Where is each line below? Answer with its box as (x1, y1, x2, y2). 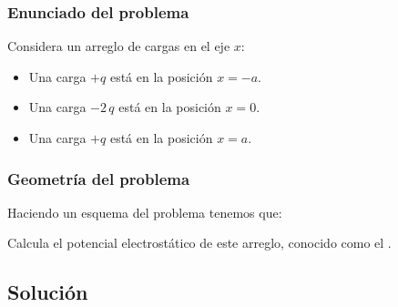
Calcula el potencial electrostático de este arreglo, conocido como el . (7, 233, 392, 252)
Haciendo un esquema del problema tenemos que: (7, 202, 282, 221)
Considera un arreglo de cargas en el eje (7, 36, 230, 56)
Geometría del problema (7, 167, 190, 189)
